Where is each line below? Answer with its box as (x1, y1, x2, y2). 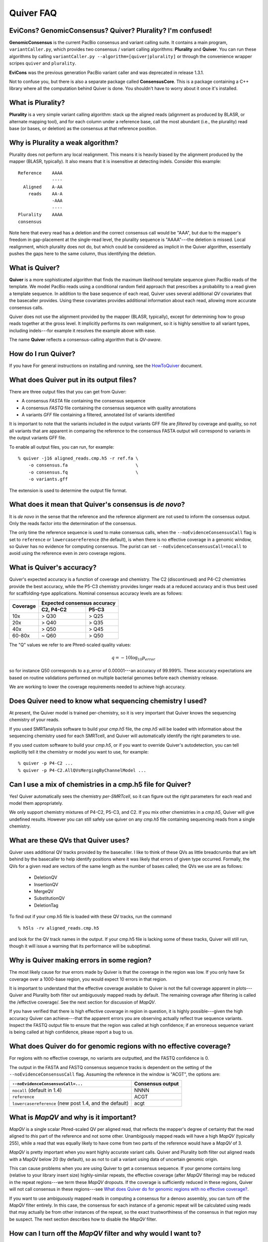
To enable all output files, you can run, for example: (9, 444, 114, 450)
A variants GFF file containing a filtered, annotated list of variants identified (21, 412, 175, 418)
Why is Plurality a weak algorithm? (9, 138, 119, 147)
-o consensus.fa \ (28, 463, 138, 468)
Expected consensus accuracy (41, 599, 116, 606)
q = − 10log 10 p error (111, 655, 156, 662)
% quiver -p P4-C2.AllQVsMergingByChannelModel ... (18, 768, 146, 773)
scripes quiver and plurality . (9, 60, 76, 67)
